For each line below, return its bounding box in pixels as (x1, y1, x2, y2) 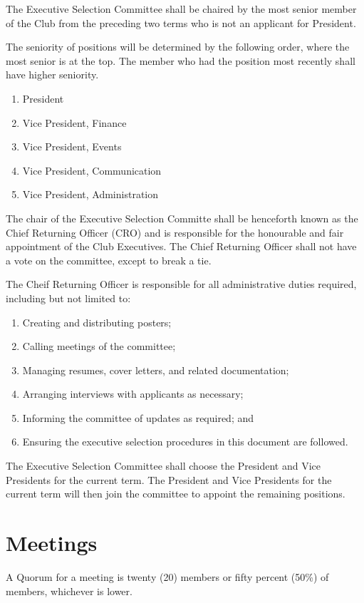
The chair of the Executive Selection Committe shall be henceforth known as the (6, 210, 358, 225)
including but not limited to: (6, 290, 131, 305)
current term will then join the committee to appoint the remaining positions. (6, 486, 345, 501)
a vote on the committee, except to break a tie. (6, 252, 212, 267)
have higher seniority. (6, 67, 99, 82)
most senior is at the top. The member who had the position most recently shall (6, 53, 355, 68)
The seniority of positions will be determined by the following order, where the (6, 39, 350, 54)
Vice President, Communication (22, 163, 162, 177)
